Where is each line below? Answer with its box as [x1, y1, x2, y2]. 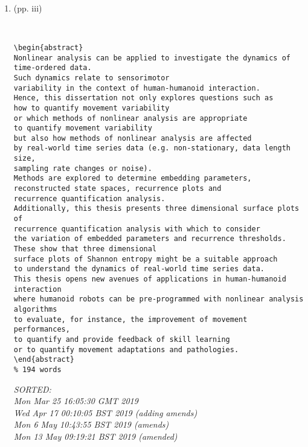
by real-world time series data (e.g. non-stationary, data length [13, 144, 290, 153]
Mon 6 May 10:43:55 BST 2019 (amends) [13, 418, 169, 431]
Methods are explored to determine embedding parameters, [13, 174, 252, 183]
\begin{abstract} [13, 43, 83, 52]
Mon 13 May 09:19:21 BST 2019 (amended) [13, 429, 178, 442]
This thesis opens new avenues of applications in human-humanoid [13, 275, 286, 283]
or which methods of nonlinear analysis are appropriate [13, 114, 248, 123]
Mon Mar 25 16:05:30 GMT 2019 [13, 394, 138, 407]
